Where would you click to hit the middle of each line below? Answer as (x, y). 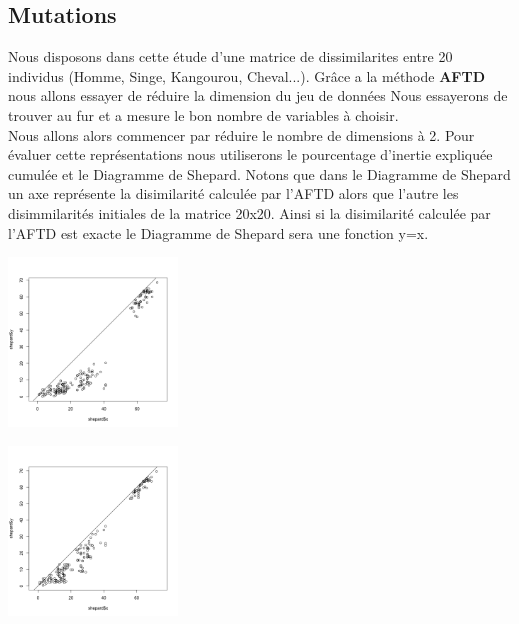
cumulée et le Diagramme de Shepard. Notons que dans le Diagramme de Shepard (259, 173)
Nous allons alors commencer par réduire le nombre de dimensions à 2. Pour (241, 134)
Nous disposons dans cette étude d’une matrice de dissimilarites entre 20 (230, 56)
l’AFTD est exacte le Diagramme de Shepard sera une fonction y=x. (218, 232)
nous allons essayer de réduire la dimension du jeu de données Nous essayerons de (258, 95)
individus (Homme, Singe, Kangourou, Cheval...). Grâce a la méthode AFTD (247, 75)
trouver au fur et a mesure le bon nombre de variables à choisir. (203, 114)
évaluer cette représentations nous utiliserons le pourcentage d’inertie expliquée (250, 154)
